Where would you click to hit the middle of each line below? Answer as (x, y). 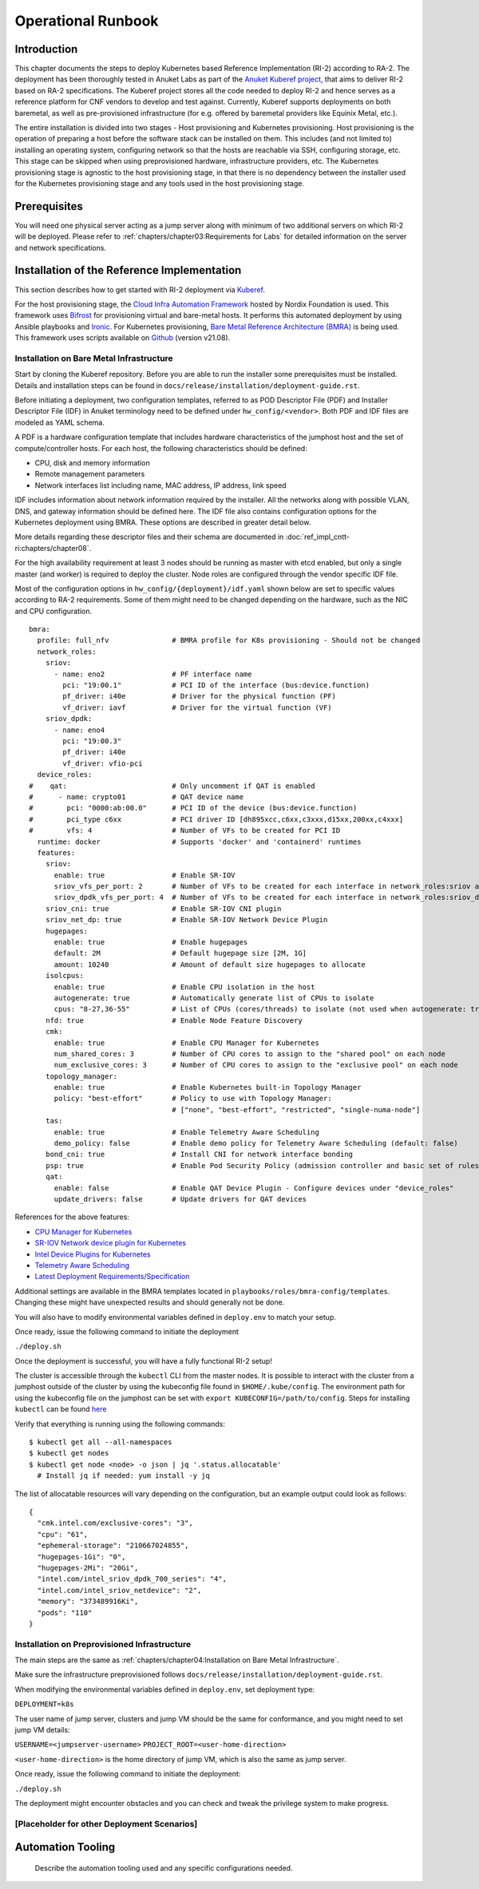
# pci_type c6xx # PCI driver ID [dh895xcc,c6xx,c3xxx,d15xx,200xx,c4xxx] (216, 819)
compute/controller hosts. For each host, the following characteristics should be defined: (161, 448)
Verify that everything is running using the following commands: (120, 1424)
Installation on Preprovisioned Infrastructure (103, 1644)
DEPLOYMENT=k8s (45, 1704)
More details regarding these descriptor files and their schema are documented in (149, 537)
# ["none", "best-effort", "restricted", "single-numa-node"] (296, 1109)
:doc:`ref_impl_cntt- (318, 537)
